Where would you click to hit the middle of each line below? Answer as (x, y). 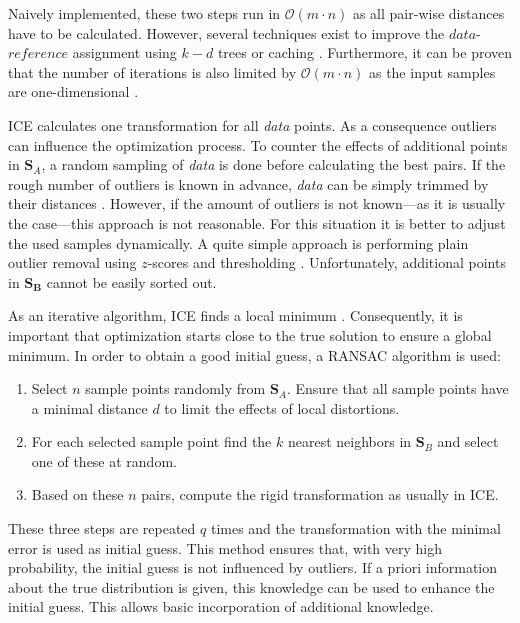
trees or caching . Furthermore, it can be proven (365, 52)
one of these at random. (104, 460)
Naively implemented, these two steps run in (144, 13)
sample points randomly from (175, 388)
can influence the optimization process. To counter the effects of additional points (258, 144)
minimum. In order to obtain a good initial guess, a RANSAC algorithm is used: (254, 354)
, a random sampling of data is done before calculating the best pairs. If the (273, 164)
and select (468, 441)
